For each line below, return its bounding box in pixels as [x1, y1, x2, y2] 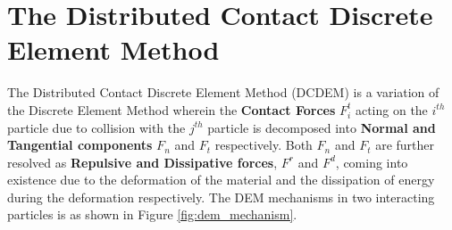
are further [375, 136, 435, 154]
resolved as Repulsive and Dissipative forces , [7, 152, 278, 171]
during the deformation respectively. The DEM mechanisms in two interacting [7, 187, 435, 206]
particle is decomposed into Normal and [207, 118, 436, 136]
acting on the [355, 100, 428, 119]
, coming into [335, 152, 408, 171]
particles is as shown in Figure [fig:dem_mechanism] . [7, 205, 297, 224]
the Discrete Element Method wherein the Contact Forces [7, 100, 336, 119]
